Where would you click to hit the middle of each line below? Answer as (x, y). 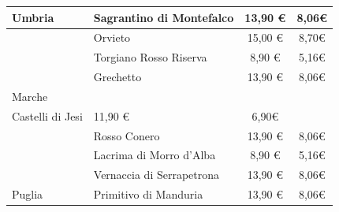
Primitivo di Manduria (148, 194)
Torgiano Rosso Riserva (150, 57)
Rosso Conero (127, 135)
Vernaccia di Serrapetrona (156, 175)
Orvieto (112, 37)
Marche (30, 96)
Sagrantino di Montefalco (164, 17)
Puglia (28, 194)
